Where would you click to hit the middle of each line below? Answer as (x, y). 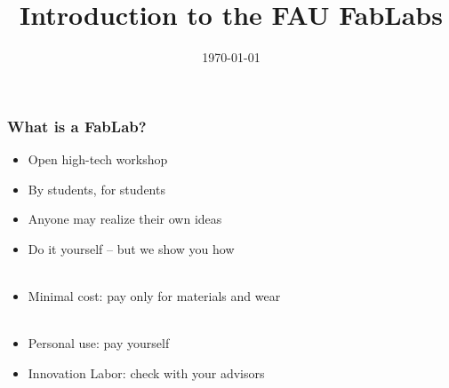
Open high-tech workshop (98, 159)
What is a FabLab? (77, 126)
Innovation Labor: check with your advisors (146, 372)
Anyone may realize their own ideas (125, 219)
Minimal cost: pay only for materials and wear (154, 295)
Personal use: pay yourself (99, 343)
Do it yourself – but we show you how (131, 248)
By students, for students (96, 189)
